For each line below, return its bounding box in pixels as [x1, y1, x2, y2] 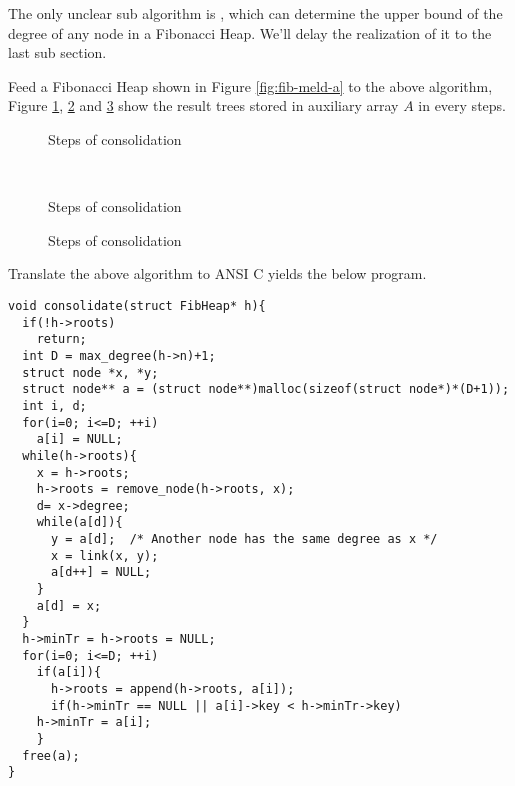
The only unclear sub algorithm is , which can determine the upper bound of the [8, 3, 503, 23]
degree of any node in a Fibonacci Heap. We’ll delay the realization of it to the [8, 22, 492, 43]
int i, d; [22, 398, 87, 413]
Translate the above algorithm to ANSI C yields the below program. [8, 263, 427, 284]
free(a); [22, 748, 80, 763]
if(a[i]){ [36, 665, 102, 680]
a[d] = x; [36, 598, 102, 613]
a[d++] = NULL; [50, 565, 152, 580]
